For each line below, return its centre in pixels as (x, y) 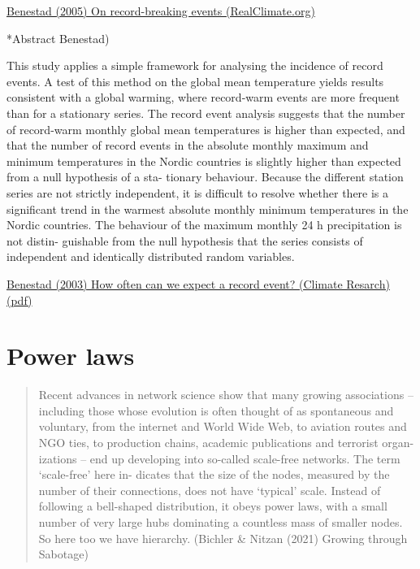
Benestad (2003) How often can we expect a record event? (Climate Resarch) (198, 283)
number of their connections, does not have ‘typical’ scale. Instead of (210, 490)
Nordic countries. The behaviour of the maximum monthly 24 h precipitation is (204, 225)
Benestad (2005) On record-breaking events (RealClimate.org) (161, 11)
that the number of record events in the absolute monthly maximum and (188, 145)
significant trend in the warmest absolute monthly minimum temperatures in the (208, 208)
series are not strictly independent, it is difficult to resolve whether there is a (198, 192)
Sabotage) (63, 554)
